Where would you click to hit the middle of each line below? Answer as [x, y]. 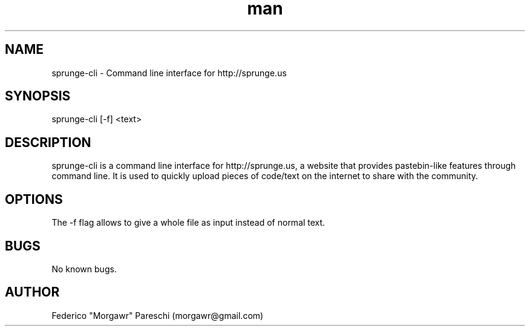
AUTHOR [32, 292]
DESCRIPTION [48, 142]
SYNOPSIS [38, 96]
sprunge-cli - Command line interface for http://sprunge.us [169, 73]
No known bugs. [84, 269]
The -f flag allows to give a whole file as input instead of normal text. [188, 223]
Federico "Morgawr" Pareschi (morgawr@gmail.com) [158, 315]
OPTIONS [34, 199]
